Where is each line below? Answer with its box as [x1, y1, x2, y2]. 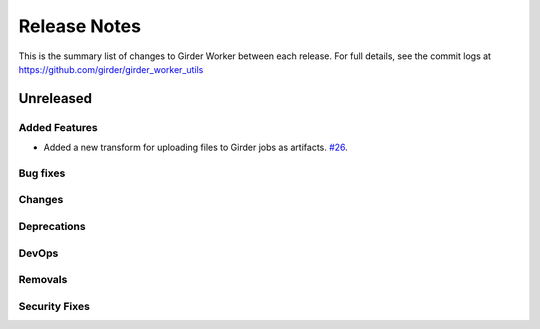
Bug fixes [18, 166, 66, 180]
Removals [18, 273, 68, 287]
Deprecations [18, 219, 86, 233]
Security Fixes [18, 299, 90, 313]
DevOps [18, 246, 59, 260]
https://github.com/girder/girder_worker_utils [18, 63, 204, 75]
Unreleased [18, 90, 93, 107]
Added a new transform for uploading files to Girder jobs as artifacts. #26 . [43, 141, 349, 154]
